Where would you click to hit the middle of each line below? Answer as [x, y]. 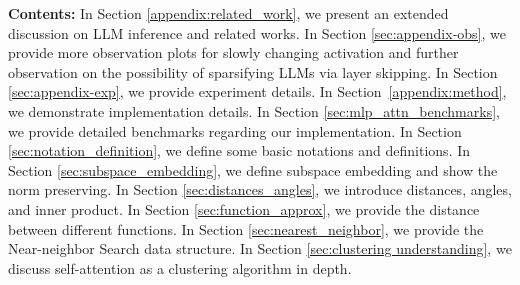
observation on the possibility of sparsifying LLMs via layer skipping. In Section [253, 71]
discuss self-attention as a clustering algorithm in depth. [180, 267]
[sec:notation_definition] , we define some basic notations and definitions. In [239, 150]
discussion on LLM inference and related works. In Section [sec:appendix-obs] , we [257, 32]
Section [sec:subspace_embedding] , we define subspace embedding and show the [253, 169]
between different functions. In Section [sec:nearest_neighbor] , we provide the [246, 228]
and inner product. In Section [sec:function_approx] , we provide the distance [244, 208]
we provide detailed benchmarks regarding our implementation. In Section [235, 130]
